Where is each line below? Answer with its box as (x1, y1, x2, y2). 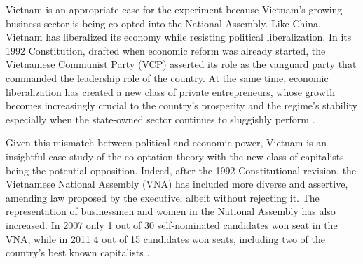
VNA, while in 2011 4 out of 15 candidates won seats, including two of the (6, 231, 325, 246)
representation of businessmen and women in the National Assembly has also (6, 204, 336, 218)
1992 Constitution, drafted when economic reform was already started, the (6, 43, 326, 57)
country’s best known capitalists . (6, 245, 150, 260)
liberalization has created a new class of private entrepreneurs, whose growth (6, 84, 336, 99)
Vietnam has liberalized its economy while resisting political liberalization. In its (6, 29, 352, 44)
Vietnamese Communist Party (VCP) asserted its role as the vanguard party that (6, 57, 357, 71)
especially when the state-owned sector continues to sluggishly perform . (6, 111, 315, 126)
